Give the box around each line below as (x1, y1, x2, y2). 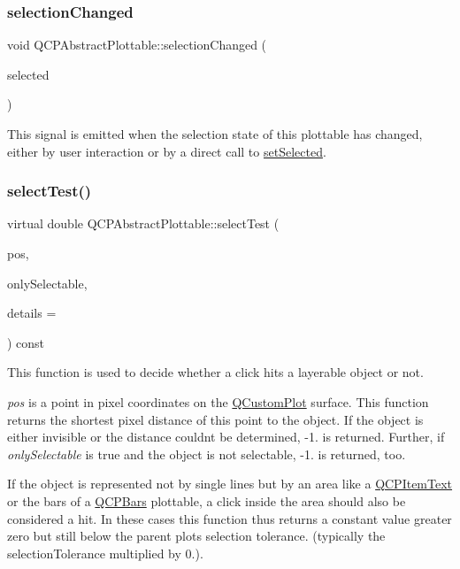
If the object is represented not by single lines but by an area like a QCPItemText (7, 474, 453, 493)
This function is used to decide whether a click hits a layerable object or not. (7, 363, 424, 381)
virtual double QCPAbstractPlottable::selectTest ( (7, 214, 280, 233)
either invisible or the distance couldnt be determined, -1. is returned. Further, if (7, 427, 445, 446)
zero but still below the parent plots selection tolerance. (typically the (7, 527, 386, 545)
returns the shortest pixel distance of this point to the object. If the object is (7, 410, 424, 428)
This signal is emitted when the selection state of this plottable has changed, (7, 125, 423, 142)
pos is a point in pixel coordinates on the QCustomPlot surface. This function (7, 392, 429, 411)
